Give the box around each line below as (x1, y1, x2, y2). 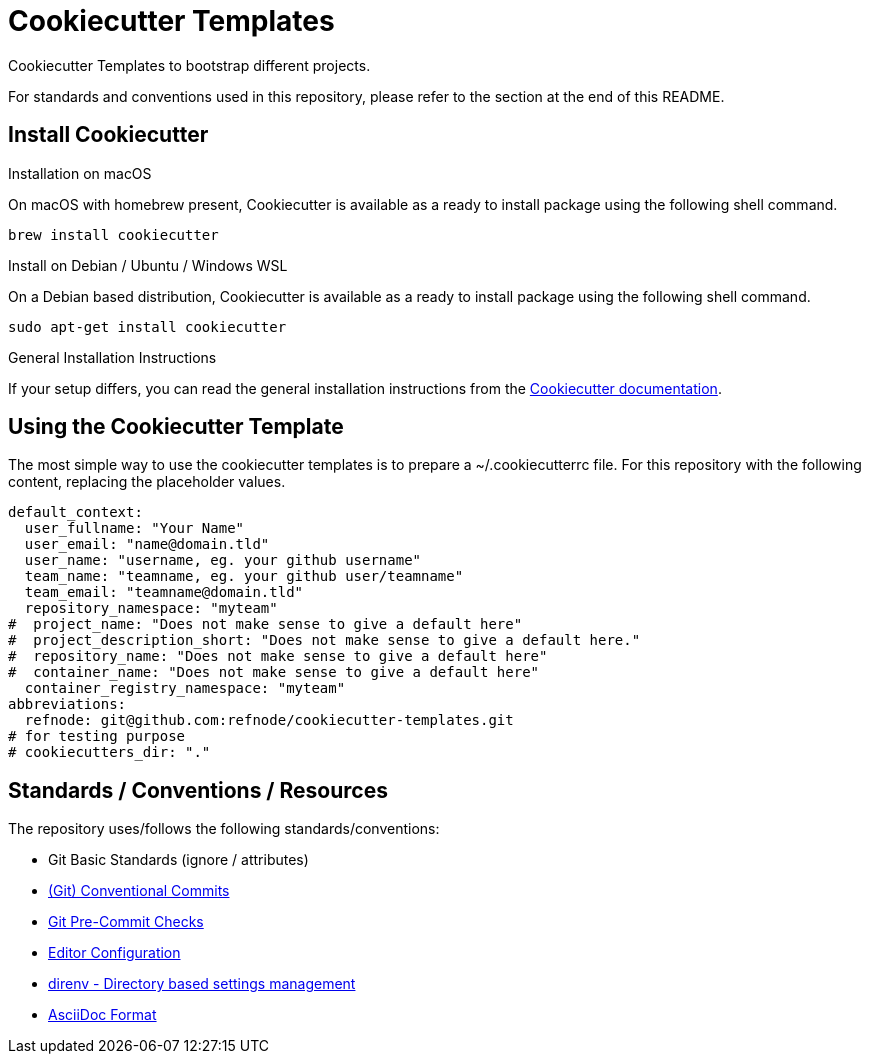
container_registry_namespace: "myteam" (24, 680, 346, 697)
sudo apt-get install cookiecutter (8, 318, 287, 335)
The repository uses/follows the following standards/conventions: (8, 820, 440, 838)
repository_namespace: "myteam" (24, 600, 278, 617)
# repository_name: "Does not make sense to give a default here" (8, 648, 548, 665)
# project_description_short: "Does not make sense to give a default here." (8, 632, 641, 649)
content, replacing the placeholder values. (8, 473, 286, 491)
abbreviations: (8, 696, 127, 713)
